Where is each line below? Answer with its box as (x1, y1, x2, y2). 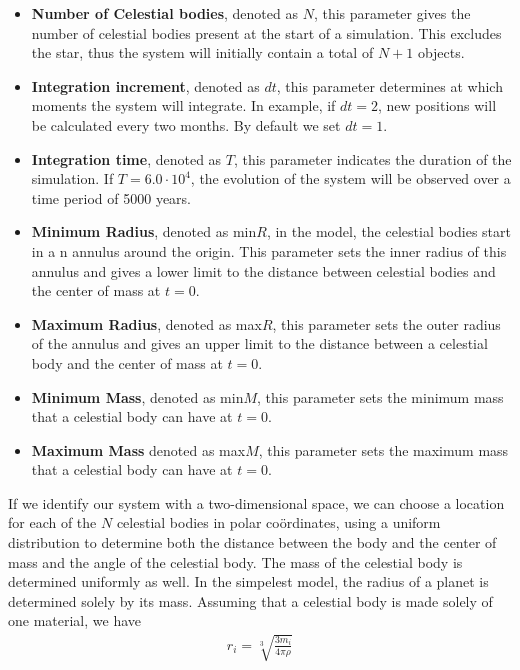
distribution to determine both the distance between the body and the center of (8, 532, 497, 553)
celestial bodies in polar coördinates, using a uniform (116, 512, 441, 533)
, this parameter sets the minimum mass (257, 386, 504, 407)
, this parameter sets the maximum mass (258, 439, 509, 460)
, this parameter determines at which (276, 75, 503, 96)
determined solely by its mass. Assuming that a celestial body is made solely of (8, 590, 493, 611)
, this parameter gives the (313, 3, 471, 23)
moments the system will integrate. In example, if (31, 95, 336, 116)
